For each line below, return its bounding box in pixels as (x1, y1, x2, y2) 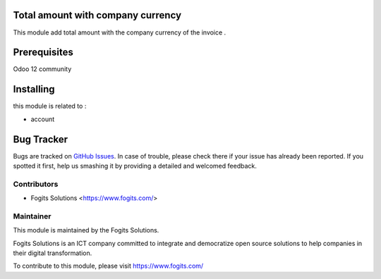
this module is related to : (13, 102, 87, 111)
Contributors (13, 179, 59, 189)
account (30, 115, 55, 123)
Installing (13, 83, 56, 95)
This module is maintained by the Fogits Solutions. (13, 226, 159, 235)
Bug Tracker (13, 133, 68, 145)
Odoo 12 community (13, 65, 72, 73)
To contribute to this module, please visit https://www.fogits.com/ (13, 261, 204, 271)
